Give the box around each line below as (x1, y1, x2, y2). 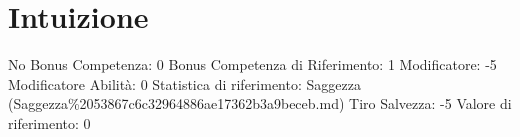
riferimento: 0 (8, 112, 91, 133)
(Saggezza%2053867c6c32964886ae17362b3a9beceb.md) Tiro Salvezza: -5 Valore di (8, 93, 512, 114)
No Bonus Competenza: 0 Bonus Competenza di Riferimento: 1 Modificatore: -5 (8, 54, 497, 75)
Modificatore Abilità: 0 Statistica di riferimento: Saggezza (8, 73, 361, 94)
